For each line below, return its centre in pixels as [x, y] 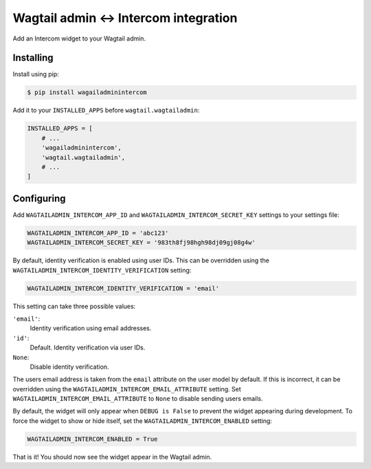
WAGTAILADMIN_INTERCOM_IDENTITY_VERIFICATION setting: [102, 270]
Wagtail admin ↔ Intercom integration [125, 18]
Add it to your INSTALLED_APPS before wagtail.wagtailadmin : [106, 111]
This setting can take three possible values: [74, 306]
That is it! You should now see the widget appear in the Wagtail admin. [112, 457]
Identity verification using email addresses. [91, 328]
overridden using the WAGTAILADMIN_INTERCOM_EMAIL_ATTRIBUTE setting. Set [127, 389]
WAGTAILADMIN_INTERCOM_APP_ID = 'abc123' [98, 233]
